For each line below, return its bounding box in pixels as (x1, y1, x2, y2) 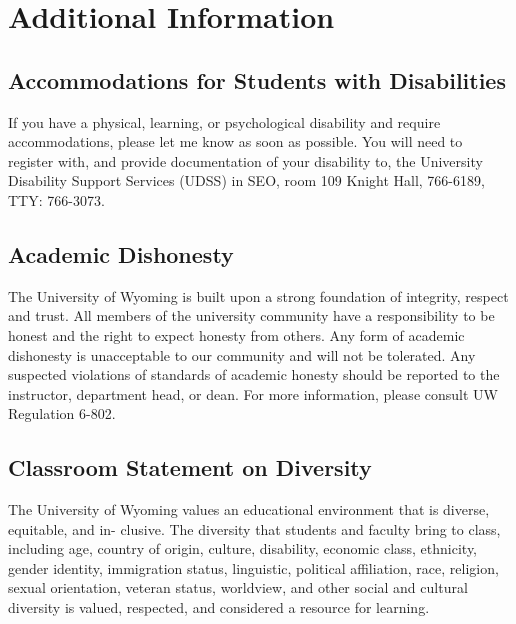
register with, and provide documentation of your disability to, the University (8, 150, 483, 171)
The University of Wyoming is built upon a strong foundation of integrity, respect (8, 285, 509, 306)
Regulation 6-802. (8, 403, 116, 424)
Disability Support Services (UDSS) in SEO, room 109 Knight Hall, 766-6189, (8, 170, 485, 191)
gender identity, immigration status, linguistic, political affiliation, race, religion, (8, 557, 499, 578)
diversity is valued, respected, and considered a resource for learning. (8, 597, 430, 618)
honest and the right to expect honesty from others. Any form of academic (8, 324, 465, 345)
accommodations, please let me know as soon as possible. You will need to (8, 131, 463, 152)
